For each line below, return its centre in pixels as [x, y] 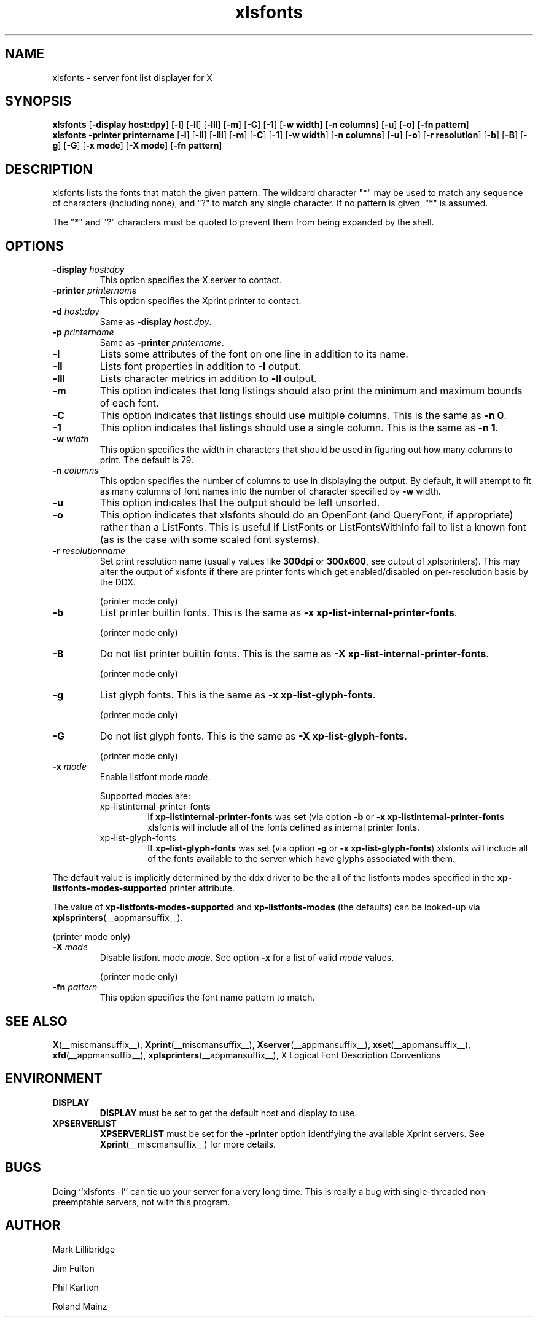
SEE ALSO [36, 1021]
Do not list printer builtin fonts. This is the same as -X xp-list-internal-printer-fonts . [294, 654]
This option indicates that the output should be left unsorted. [240, 503]
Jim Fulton [73, 1268]
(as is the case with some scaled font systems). [210, 540]
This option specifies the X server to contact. [191, 280]
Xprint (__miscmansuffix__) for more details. [188, 1144]
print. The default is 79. [147, 460]
